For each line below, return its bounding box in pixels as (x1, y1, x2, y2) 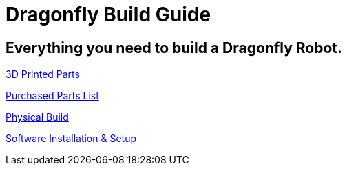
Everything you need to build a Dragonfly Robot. (6, 39, 343, 57)
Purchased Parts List (6, 90, 99, 102)
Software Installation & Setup (6, 132, 136, 145)
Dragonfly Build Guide (6, 3, 211, 26)
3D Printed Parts (6, 68, 80, 81)
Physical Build (6, 111, 69, 123)
